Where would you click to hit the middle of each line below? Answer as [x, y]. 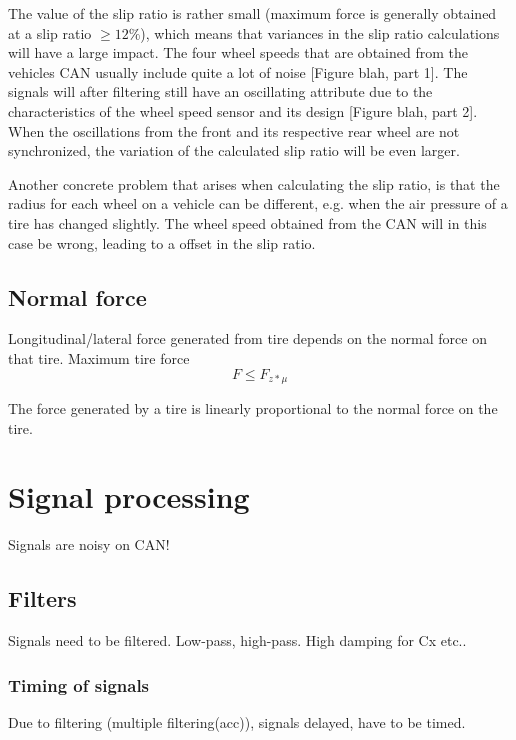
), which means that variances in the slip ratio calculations [320, 32]
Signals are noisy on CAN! [89, 544]
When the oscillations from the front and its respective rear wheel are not [234, 130]
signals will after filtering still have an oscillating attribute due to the [220, 91]
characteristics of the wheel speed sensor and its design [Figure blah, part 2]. [243, 110]
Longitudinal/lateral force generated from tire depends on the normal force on [247, 338]
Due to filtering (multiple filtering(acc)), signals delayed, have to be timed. [237, 721]
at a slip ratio [50, 32]
